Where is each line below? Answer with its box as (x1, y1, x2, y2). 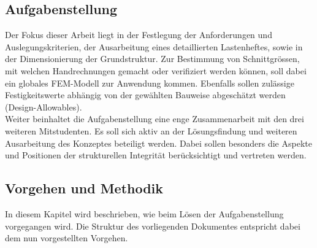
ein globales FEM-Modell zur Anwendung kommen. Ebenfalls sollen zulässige (5, 76, 294, 89)
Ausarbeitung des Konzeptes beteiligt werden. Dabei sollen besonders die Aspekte (5, 136, 312, 149)
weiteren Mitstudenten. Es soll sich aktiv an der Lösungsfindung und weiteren (5, 124, 297, 137)
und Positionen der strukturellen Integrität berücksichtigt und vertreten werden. (5, 149, 307, 161)
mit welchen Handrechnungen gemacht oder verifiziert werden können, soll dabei (5, 64, 307, 77)
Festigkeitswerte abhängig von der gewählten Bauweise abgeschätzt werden (5, 88, 286, 101)
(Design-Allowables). (5, 100, 82, 113)
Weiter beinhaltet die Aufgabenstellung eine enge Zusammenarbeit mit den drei (5, 112, 304, 125)
